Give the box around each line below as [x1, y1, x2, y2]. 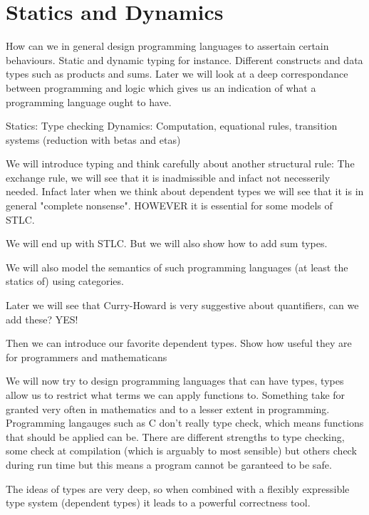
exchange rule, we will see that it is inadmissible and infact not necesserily [6, 170, 331, 184]
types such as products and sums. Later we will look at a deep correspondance [6, 66, 348, 81]
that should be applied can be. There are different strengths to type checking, [6, 429, 345, 444]
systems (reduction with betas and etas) [6, 132, 181, 147]
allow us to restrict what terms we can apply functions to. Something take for [6, 387, 345, 402]
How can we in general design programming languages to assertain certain [6, 38, 329, 53]
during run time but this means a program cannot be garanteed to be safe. [6, 457, 332, 472]
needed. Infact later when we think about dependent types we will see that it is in [6, 184, 364, 199]
